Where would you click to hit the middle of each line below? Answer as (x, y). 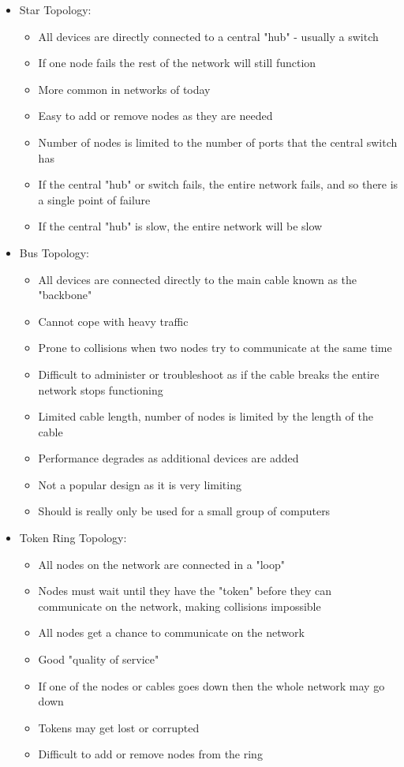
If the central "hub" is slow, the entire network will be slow (180, 226)
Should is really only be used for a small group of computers (184, 511)
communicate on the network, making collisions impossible (180, 606)
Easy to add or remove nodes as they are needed (155, 116)
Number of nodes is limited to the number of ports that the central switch (218, 142)
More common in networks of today (124, 89)
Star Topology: (55, 9)
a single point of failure (94, 199)
